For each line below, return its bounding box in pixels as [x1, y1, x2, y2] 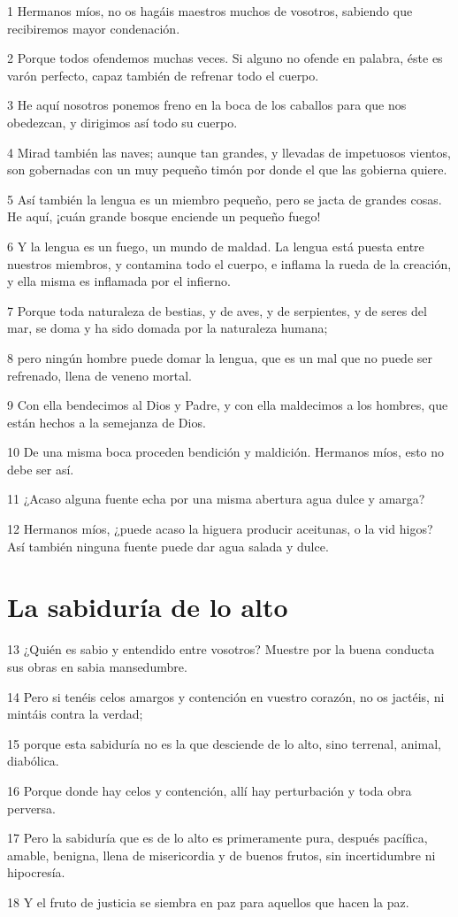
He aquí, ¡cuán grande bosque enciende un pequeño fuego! [7, 207, 321, 226]
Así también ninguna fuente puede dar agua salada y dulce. [7, 536, 329, 555]
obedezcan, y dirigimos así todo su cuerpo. [7, 112, 238, 131]
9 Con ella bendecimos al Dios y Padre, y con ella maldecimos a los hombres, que [7, 396, 448, 414]
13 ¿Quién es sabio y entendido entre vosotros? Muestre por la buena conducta [7, 640, 435, 659]
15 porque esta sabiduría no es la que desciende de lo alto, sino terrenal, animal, [7, 734, 441, 752]
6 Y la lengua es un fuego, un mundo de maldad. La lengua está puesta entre [7, 236, 424, 255]
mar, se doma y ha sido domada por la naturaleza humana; [7, 319, 328, 337]
